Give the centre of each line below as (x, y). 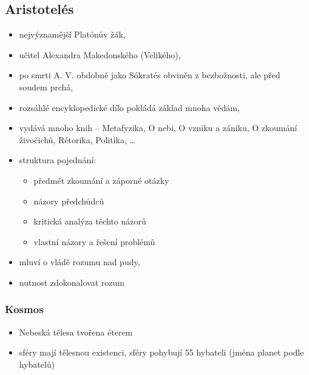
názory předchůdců (69, 201)
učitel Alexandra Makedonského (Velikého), (100, 54)
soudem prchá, (46, 86)
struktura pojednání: (58, 160)
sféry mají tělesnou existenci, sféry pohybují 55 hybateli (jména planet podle (161, 352)
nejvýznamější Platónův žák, (72, 34)
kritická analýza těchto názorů (90, 221)
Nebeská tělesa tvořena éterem (76, 332)
